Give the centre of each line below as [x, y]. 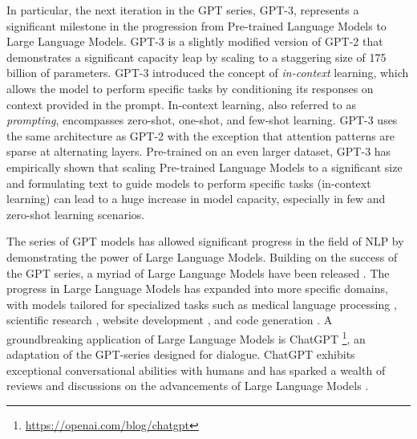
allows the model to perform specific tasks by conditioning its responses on [190, 88]
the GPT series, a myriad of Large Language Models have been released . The [198, 272]
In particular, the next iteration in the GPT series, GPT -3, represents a [183, 10]
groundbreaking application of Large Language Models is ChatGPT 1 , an [186, 337]
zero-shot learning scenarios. [76, 214]
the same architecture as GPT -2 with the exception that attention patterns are [201, 135]
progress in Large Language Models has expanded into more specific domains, [197, 289]
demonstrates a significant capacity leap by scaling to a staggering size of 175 [196, 57]
